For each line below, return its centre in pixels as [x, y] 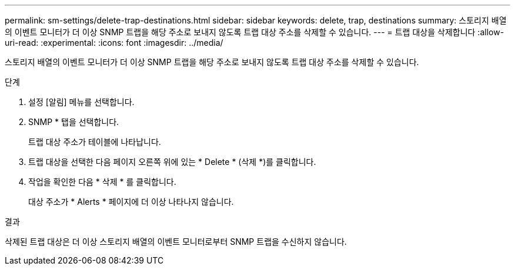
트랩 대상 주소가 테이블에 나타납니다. [95, 142]
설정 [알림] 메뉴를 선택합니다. [81, 102]
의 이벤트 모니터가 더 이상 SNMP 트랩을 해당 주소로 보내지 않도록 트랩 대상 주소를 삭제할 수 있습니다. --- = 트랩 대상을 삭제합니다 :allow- [255, 32]
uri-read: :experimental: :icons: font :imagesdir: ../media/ [114, 43]
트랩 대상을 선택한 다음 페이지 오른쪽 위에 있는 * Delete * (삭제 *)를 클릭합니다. [172, 162]
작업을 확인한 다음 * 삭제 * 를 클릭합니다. [102, 182]
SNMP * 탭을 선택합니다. [74, 122]
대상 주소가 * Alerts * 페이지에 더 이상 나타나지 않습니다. [131, 202]
